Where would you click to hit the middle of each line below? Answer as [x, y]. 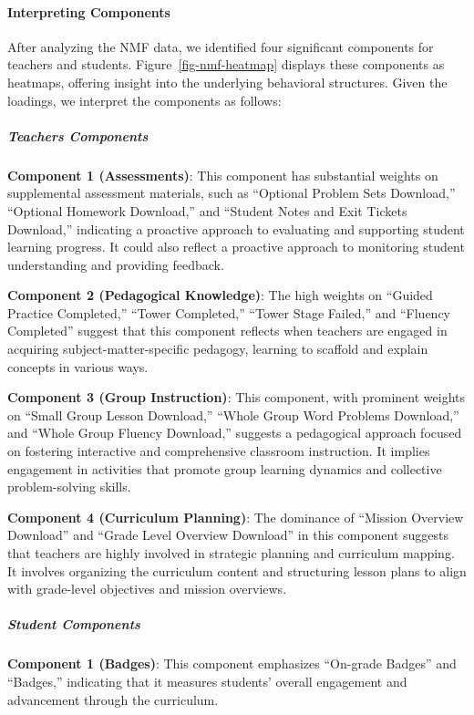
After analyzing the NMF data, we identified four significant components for [221, 46]
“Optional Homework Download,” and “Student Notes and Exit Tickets [207, 210]
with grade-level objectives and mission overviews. [147, 589]
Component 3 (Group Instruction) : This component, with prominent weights [236, 397]
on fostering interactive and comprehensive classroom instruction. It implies [219, 451]
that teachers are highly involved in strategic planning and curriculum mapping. [231, 553]
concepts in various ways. [78, 366]
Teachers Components [78, 135]
